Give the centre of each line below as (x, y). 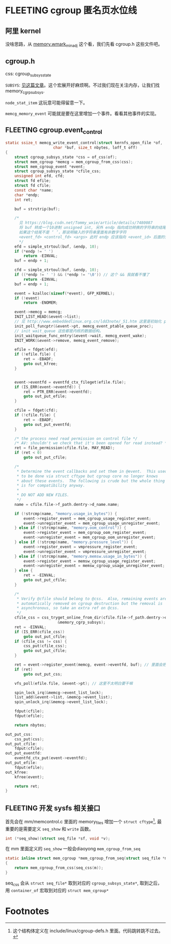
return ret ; (27, 786)
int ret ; (24, 200)
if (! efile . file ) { (35, 355)
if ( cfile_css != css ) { (41, 641)
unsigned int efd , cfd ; (40, 176)
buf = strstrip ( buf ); (37, 209)
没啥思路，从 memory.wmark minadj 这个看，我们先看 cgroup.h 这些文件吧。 (84, 45)
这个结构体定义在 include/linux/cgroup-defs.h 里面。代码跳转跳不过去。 (88, 931)
